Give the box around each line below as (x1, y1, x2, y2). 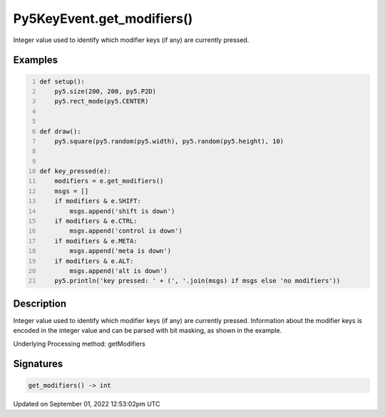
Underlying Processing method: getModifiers (13, 339, 145, 348)
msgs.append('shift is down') (69, 207, 175, 215)
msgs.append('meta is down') (69, 247, 171, 255)
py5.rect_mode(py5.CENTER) (54, 97, 149, 105)
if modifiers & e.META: (54, 237, 138, 245)
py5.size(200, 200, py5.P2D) (54, 87, 157, 96)
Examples (13, 54, 58, 66)
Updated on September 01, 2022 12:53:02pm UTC (13, 399, 160, 408)
